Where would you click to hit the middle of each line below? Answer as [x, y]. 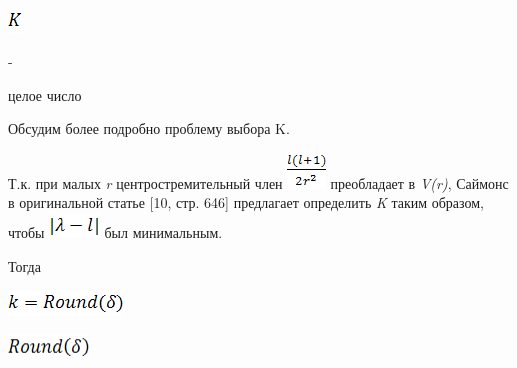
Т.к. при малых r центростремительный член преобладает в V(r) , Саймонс [258, 182]
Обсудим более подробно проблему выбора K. [149, 128]
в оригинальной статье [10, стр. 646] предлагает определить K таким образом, [246, 202]
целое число [45, 94]
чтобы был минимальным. [115, 232]
